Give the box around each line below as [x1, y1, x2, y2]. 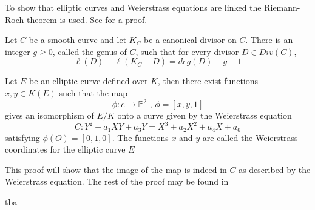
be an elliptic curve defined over [29, 74, 148, 87]
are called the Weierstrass [202, 131, 298, 143]
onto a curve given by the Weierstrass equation [117, 109, 292, 122]
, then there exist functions [157, 74, 259, 87]
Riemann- [264, 1, 300, 13]
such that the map [59, 86, 128, 99]
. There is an [245, 33, 293, 46]
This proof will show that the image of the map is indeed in [5, 163, 227, 176]
